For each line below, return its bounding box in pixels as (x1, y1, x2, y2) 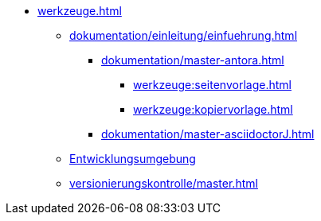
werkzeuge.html (37, 4, 122, 17)
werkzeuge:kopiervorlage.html (133, 103, 293, 116)
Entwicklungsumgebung (69, 152, 196, 165)
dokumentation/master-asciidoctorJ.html (101, 127, 315, 141)
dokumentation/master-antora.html (101, 53, 284, 67)
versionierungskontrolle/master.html (69, 176, 258, 190)
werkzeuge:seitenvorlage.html (133, 78, 292, 91)
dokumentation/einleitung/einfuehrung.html (69, 29, 298, 42)
